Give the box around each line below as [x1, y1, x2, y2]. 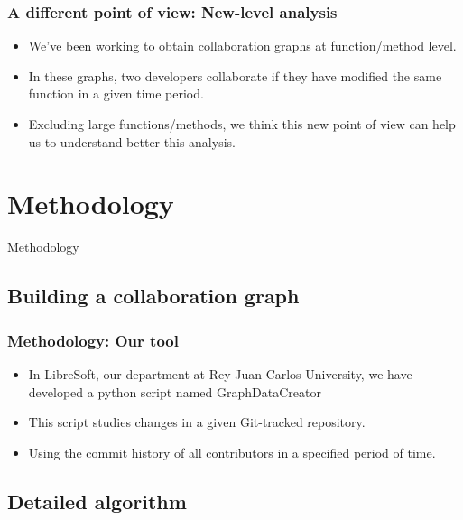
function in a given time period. [28, 84, 204, 103]
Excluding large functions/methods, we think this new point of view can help [28, 115, 456, 133]
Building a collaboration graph [7, 282, 300, 310]
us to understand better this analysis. [28, 132, 236, 151]
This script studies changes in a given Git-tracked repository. [28, 413, 366, 432]
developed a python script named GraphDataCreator [28, 382, 321, 401]
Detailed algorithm [7, 487, 187, 515]
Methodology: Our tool [7, 329, 179, 351]
